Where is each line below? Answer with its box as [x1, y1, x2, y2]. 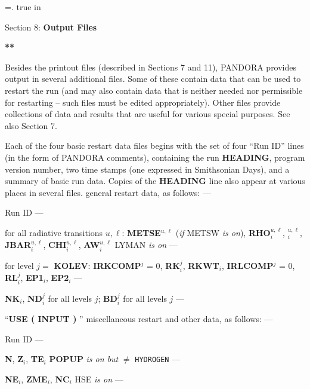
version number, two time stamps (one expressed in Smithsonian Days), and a [5, 163, 290, 175]
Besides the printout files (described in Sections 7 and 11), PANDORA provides [5, 60, 297, 73]
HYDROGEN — [135, 353, 181, 365]
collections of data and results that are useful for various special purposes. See [5, 108, 290, 120]
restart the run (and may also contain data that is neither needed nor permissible [5, 84, 303, 96]
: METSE [122, 226, 161, 238]
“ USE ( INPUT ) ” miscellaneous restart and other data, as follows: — [5, 313, 273, 325]
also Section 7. [5, 119, 57, 131]
